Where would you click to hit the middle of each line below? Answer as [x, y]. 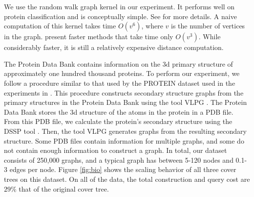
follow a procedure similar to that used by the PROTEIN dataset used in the [120, 83]
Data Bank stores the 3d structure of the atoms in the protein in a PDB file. [119, 111]
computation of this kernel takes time [60, 26]
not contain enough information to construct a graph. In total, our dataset [116, 150]
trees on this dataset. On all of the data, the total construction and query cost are [127, 179]
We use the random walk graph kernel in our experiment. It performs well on [119, 6]
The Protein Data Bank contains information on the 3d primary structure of [118, 63]
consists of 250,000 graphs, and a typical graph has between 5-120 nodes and [119, 160]
